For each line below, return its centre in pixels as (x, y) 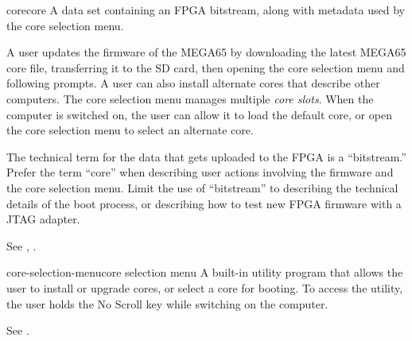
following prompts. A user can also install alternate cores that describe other (193, 83)
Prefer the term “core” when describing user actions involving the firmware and (200, 172)
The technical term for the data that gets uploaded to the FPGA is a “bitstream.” (206, 156)
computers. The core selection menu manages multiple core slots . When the (190, 98)
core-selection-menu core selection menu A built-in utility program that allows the (205, 272)
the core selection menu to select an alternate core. (130, 130)
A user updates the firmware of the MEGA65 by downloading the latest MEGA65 (206, 52)
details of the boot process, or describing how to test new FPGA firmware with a (204, 203)
